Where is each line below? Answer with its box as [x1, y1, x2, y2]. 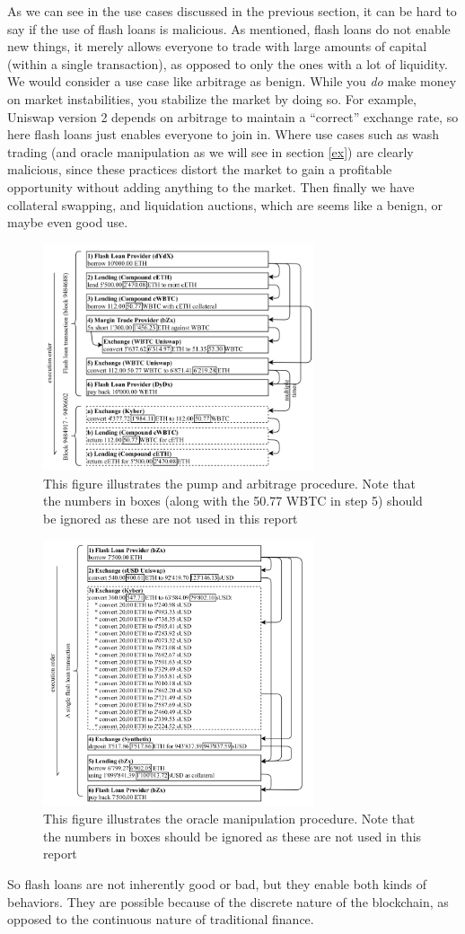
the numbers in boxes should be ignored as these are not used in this [43, 826, 422, 845]
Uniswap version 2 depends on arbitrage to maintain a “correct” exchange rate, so [7, 107, 459, 126]
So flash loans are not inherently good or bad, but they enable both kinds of [7, 874, 427, 893]
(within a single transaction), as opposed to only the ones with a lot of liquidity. [7, 54, 448, 73]
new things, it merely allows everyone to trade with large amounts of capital [7, 37, 427, 56]
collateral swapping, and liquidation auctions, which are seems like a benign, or [7, 195, 443, 214]
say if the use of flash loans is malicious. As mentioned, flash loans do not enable [7, 19, 451, 38]
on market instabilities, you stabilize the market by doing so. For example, [7, 89, 417, 108]
